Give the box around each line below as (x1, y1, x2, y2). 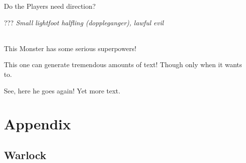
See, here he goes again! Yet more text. (4, 85, 120, 95)
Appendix (4, 114, 71, 134)
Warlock (4, 147, 46, 162)
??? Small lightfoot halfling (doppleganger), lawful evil (4, 17, 164, 27)
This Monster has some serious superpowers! (4, 43, 136, 53)
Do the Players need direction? (4, 1, 96, 11)
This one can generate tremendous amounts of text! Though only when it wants (4, 59, 242, 70)
